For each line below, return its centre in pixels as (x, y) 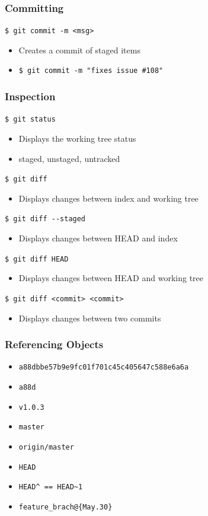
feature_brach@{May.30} (65, 507)
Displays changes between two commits (90, 318)
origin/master (46, 447)
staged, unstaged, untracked (69, 158)
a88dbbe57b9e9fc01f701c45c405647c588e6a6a (104, 367)
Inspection (30, 96)
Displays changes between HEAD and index (98, 238)
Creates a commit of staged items (79, 50)
